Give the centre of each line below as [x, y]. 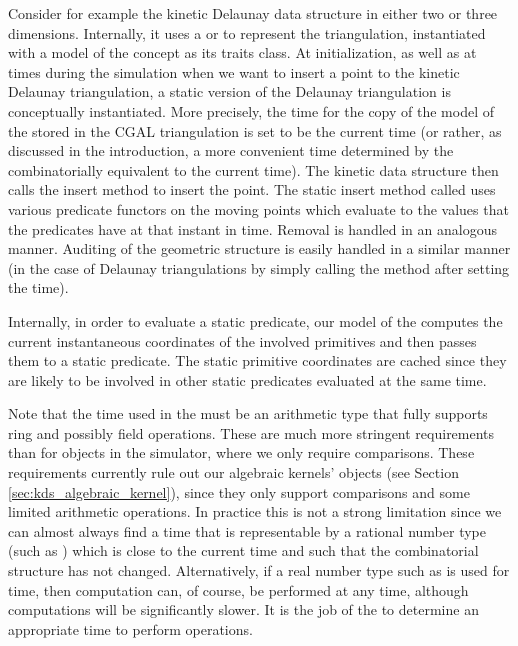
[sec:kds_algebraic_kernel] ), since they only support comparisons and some [239, 491]
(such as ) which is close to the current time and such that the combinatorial [243, 550]
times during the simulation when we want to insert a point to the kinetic [234, 71]
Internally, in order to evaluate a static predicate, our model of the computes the [255, 320]
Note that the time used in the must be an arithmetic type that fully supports [248, 413]
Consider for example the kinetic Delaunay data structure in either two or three [253, 13]
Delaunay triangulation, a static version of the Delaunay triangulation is [229, 91]
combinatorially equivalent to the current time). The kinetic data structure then [253, 169]
